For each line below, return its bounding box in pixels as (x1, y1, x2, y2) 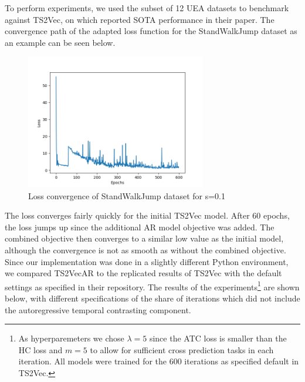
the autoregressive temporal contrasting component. (5, 303, 191, 316)
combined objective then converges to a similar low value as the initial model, (5, 232, 284, 244)
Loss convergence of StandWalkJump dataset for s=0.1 (28, 189, 225, 202)
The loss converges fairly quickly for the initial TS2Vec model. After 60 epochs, (5, 209, 290, 222)
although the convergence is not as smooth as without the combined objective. (5, 243, 286, 256)
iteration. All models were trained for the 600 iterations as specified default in (18, 355, 299, 367)
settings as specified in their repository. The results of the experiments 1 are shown (5, 279, 300, 293)
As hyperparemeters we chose (18, 332, 124, 344)
